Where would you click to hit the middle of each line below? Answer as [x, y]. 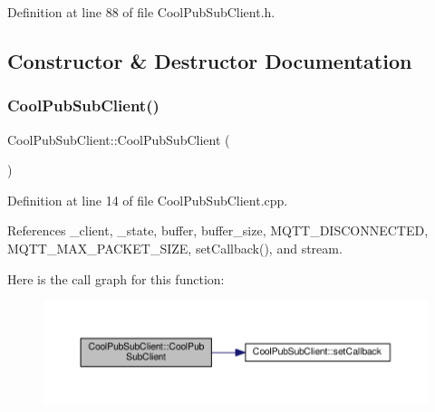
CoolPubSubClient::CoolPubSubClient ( [119, 139]
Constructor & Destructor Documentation [210, 60]
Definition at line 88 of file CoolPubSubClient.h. [141, 12]
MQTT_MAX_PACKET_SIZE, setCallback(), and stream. [175, 248]
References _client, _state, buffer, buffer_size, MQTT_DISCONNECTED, [218, 230]
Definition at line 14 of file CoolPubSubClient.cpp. [148, 200]
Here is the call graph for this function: [116, 278]
